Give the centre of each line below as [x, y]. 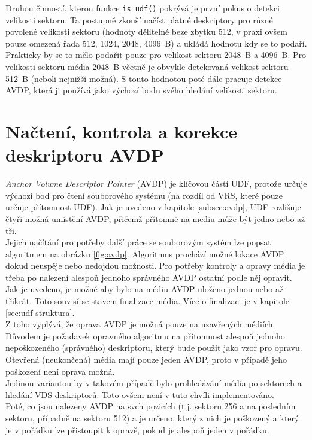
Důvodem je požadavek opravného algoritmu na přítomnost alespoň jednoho [145, 336]
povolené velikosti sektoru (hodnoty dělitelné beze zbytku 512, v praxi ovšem [146, 31]
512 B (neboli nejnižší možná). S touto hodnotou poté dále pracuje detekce [144, 78]
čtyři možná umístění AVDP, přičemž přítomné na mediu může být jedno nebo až [155, 218]
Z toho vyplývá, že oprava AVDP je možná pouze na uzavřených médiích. [140, 324]
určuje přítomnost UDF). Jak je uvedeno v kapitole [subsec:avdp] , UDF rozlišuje [153, 207]
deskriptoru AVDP [85, 155]
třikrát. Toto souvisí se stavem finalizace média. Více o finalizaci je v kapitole [148, 301]
